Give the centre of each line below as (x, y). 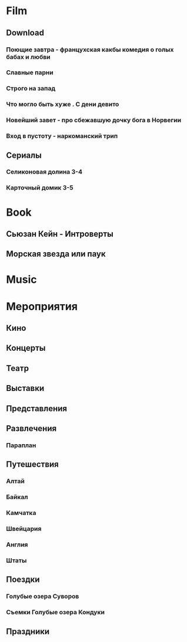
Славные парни (30, 73)
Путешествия (32, 465)
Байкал (17, 497)
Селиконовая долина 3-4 (44, 172)
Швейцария (24, 529)
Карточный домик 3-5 (40, 188)
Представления (37, 408)
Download (25, 33)
